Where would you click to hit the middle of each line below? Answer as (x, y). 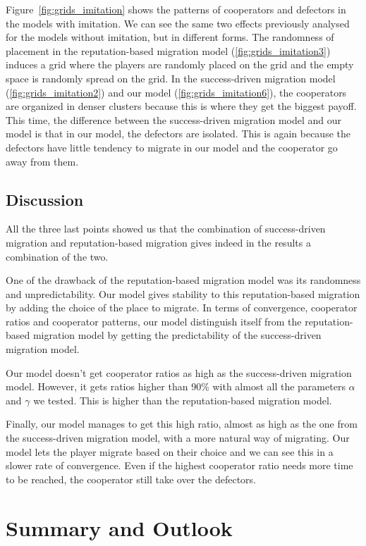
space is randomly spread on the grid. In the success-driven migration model (171, 78)
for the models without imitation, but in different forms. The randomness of (170, 37)
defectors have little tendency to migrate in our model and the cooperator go (172, 147)
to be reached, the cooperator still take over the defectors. (131, 479)
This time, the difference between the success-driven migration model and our (174, 119)
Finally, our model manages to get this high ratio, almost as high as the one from (182, 424)
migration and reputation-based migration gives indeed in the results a (158, 242)
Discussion (45, 199)
